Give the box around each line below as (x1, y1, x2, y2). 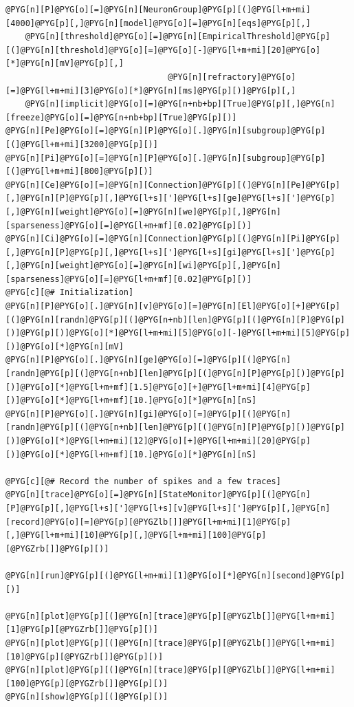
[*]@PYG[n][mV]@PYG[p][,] (5, 58, 124, 69)
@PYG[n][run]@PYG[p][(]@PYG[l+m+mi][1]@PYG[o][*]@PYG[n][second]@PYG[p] (5, 570, 345, 580)
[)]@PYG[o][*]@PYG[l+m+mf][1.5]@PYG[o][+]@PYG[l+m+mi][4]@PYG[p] (5, 382, 311, 392)
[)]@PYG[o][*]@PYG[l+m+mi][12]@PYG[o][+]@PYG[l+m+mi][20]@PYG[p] (5, 436, 311, 446)
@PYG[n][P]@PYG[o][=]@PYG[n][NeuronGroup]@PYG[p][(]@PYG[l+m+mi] (5, 5, 311, 14)
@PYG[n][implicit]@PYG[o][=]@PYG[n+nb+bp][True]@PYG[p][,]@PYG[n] (25, 99, 335, 109)
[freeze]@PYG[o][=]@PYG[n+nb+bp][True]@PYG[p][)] (5, 112, 237, 122)
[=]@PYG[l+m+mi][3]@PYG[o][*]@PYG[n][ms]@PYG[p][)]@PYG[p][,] (5, 85, 296, 96)
